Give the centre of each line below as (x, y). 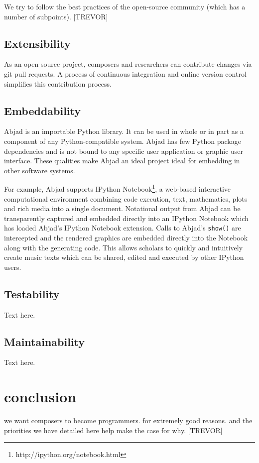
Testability (32, 293)
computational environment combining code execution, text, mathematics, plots (126, 198)
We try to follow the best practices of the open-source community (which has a (125, 6)
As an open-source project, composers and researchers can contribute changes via (128, 64)
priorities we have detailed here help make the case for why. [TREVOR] (113, 430)
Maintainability (45, 341)
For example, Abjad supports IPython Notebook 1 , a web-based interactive (118, 188)
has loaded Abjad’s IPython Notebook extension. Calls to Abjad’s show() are (123, 228)
